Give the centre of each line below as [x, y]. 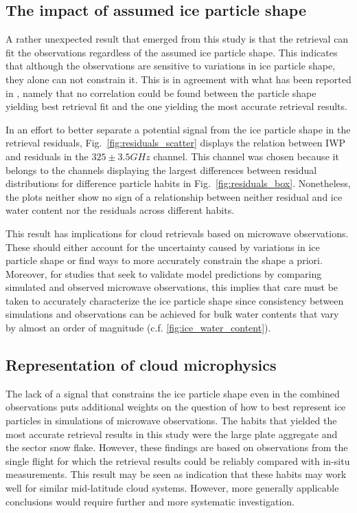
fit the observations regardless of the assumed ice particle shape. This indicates [172, 52]
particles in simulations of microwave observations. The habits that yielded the [171, 421]
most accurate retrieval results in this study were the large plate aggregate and [172, 434]
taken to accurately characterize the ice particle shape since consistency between [175, 300]
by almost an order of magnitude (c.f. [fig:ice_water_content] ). [138, 328]
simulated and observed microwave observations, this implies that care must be [172, 287]
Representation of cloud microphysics [141, 365]
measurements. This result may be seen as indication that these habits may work [176, 474]
